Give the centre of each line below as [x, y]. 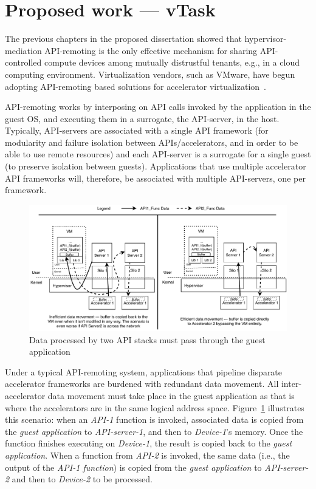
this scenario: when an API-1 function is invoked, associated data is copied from [154, 419]
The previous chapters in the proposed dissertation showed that [123, 39]
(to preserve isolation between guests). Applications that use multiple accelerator [156, 166]
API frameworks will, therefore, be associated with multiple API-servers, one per [155, 178]
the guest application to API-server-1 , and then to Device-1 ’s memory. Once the [154, 431]
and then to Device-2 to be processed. [82, 479]
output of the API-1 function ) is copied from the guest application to [133, 467]
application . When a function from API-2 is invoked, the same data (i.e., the [147, 455]
